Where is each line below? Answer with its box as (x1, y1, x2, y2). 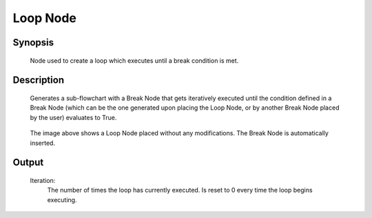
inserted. (30, 139, 55, 147)
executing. (47, 195, 77, 204)
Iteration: (30, 176, 56, 184)
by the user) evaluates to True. (30, 113, 117, 121)
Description (12, 75, 65, 86)
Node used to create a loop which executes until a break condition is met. (30, 56, 239, 65)
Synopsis (12, 37, 54, 48)
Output (12, 157, 44, 168)
